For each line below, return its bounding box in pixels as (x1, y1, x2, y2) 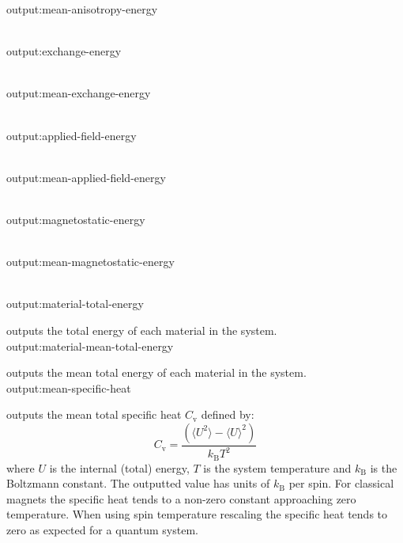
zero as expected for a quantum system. (6, 522, 198, 538)
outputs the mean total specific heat (6, 406, 182, 423)
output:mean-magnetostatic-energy (6, 253, 175, 270)
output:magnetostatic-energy (6, 211, 145, 227)
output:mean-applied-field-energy (6, 169, 166, 185)
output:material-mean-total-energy (6, 337, 174, 354)
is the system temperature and (203, 459, 352, 476)
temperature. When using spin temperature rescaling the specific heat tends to (6, 506, 388, 522)
